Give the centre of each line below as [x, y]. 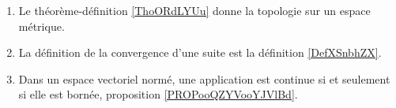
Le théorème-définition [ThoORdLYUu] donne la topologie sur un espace [194, 10]
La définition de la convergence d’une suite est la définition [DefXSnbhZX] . [200, 52]
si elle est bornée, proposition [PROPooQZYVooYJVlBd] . [158, 94]
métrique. [41, 26]
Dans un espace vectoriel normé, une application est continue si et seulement [204, 78]
